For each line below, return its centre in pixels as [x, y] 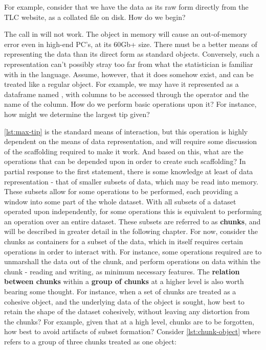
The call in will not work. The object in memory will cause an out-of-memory [126, 34]
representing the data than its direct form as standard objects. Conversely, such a [132, 54]
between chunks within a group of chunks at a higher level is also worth [124, 281]
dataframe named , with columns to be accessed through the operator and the [127, 94]
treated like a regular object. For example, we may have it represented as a [121, 84]
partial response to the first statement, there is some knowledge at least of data [129, 171]
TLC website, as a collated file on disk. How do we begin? [95, 17]
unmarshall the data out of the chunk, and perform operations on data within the [132, 261]
